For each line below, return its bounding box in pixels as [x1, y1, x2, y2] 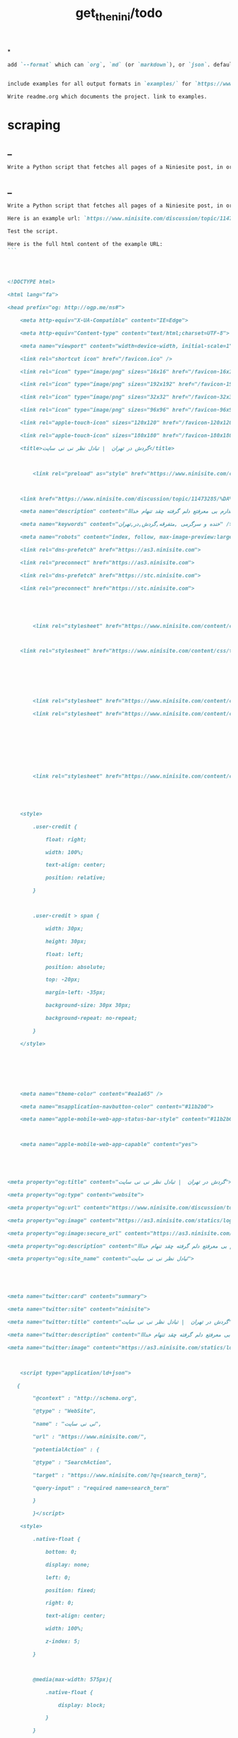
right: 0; [45, 1600, 74, 1607]
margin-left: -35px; [45, 989, 106, 997]
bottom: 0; [45, 1548, 78, 1555]
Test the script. [7, 228, 59, 235]
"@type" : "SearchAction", [33, 1459, 113, 1466]
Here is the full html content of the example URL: [7, 240, 163, 247]
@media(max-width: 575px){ [33, 1676, 113, 1683]
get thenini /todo [75, 5, 163, 23]
